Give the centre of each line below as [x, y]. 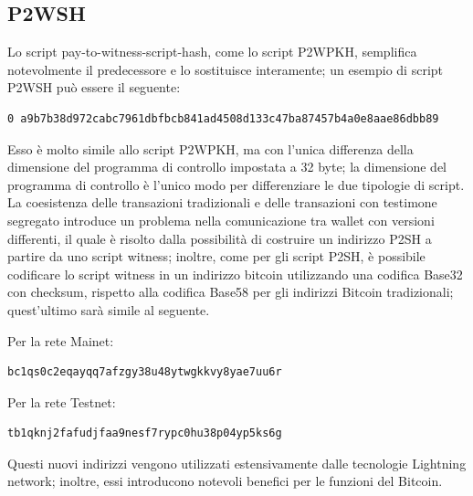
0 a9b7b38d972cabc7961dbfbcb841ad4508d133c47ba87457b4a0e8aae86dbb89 [223, 118]
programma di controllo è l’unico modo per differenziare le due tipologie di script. [236, 184]
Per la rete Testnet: [62, 401]
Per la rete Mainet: [61, 340]
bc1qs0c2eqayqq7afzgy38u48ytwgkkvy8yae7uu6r [145, 372]
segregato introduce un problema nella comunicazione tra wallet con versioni [221, 220]
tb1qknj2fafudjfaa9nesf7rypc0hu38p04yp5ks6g [145, 433]
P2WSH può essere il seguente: [94, 87]
